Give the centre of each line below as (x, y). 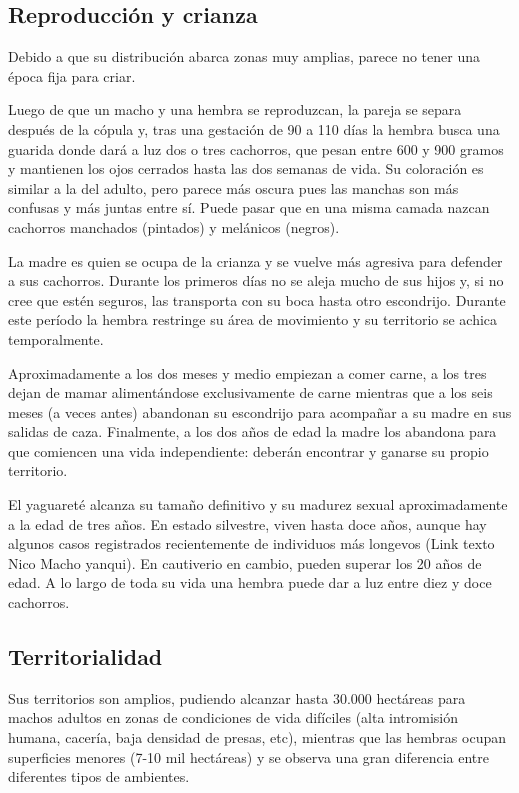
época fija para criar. (72, 75)
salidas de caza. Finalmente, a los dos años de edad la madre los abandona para (252, 431)
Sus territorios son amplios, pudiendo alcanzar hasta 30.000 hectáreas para (237, 697)
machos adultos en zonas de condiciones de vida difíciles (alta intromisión (233, 717)
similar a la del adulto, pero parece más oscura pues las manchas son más (233, 187)
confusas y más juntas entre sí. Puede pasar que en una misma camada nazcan (249, 207)
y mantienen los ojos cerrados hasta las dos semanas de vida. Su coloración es (246, 168)
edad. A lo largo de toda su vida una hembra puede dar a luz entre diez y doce (250, 582)
